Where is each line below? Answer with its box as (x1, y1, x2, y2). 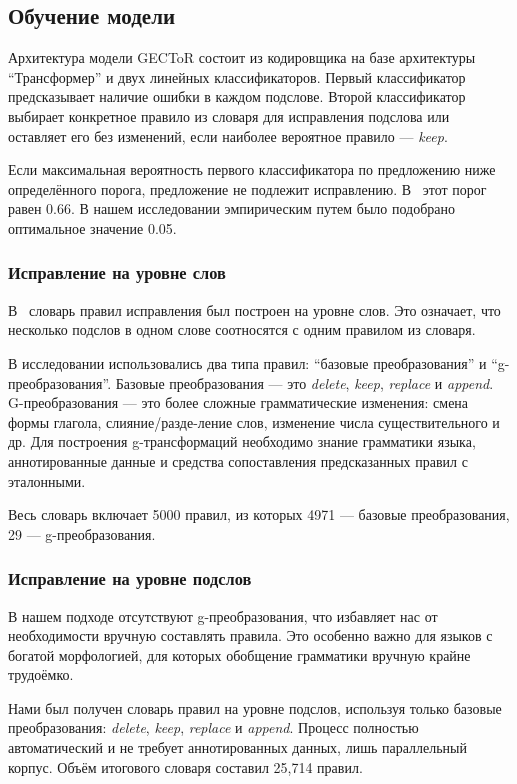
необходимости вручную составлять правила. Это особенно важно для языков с (8, 625, 493, 646)
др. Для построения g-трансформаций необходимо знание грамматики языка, (8, 431, 476, 452)
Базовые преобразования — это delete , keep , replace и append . (115, 372, 494, 393)
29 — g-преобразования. (8, 523, 156, 544)
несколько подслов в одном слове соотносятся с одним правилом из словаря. (8, 319, 476, 340)
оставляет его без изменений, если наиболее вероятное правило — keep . (8, 125, 448, 146)
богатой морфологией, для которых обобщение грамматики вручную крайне (8, 644, 471, 665)
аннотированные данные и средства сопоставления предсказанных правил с (8, 450, 468, 471)
